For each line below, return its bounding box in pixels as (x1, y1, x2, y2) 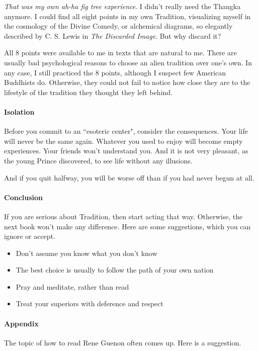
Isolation (4, 106, 35, 117)
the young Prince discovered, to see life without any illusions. (4, 155, 193, 165)
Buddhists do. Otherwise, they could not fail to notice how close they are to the (4, 77, 250, 87)
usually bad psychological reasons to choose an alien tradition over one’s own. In (4, 57, 252, 67)
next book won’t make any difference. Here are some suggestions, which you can (4, 221, 251, 231)
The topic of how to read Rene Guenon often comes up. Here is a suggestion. (4, 337, 241, 347)
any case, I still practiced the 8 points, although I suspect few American (4, 67, 226, 77)
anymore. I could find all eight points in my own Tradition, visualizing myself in (4, 11, 251, 21)
